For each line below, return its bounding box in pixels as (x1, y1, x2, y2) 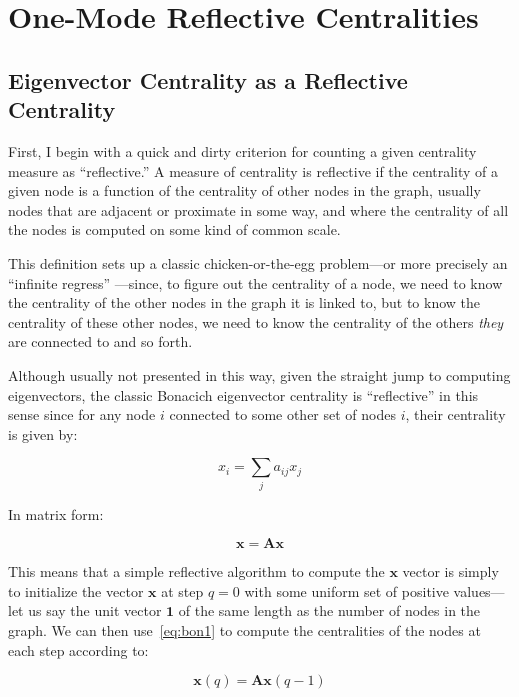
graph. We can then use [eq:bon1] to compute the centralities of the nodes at (8, 619, 481, 640)
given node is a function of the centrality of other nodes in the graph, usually (8, 180, 481, 201)
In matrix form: (8, 503, 104, 524)
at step (161, 580, 204, 601)
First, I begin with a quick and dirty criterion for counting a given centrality (8, 140, 477, 161)
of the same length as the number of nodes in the (178, 600, 481, 621)
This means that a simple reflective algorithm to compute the (8, 561, 385, 582)
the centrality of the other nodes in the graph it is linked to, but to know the (8, 292, 481, 313)
